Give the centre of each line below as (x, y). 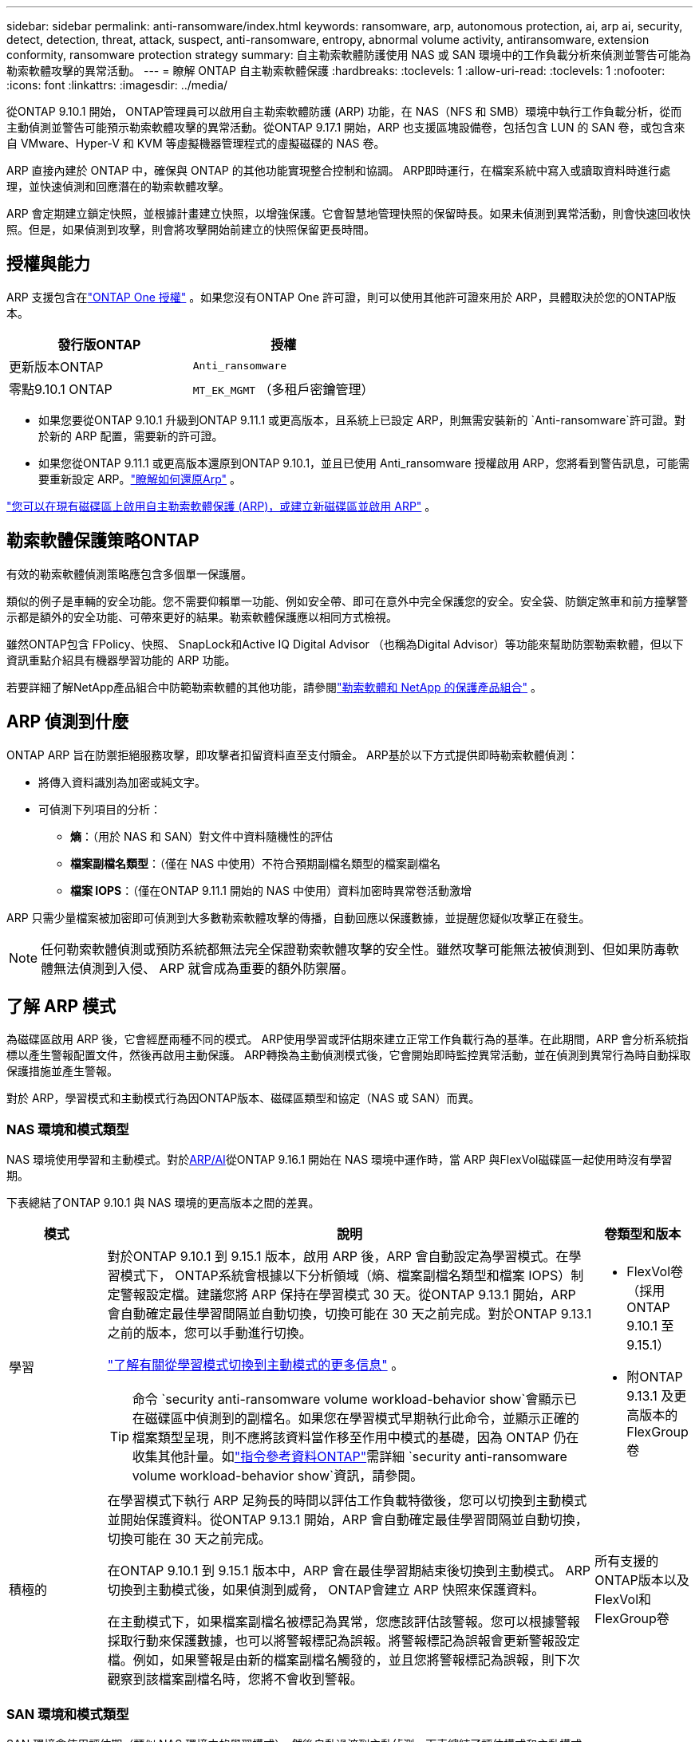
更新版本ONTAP (56, 367)
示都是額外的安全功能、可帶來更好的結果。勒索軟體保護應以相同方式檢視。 (202, 617)
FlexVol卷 (655, 1272)
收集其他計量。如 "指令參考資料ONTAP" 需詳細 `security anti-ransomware (349, 1457)
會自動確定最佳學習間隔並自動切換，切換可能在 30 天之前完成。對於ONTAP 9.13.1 (349, 1314)
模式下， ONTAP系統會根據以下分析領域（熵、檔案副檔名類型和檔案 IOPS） (346, 1276)
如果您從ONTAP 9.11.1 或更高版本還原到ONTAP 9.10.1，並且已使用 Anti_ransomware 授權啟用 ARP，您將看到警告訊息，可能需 (364, 463)
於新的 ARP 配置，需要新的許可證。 (131, 436)
